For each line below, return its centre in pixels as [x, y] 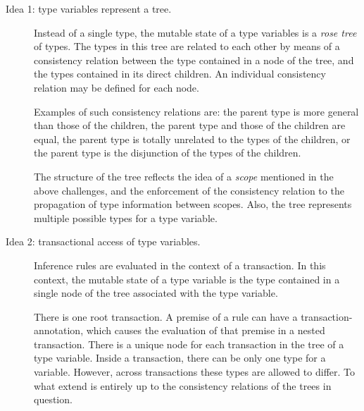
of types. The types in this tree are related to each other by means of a [187, 46]
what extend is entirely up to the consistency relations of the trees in [183, 385]
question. [53, 399]
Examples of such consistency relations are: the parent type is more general [196, 111]
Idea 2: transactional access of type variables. [103, 241]
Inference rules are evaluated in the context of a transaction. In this [180, 265]
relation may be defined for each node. [117, 87]
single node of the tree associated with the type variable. [156, 293]
